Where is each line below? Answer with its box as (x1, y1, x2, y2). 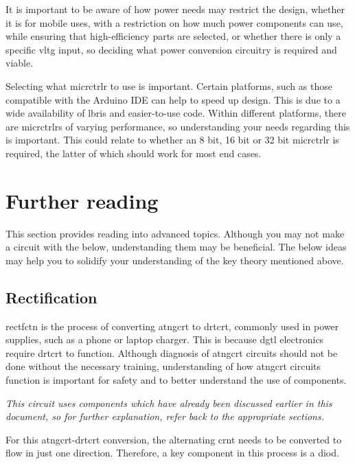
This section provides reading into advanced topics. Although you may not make (5, 226, 345, 240)
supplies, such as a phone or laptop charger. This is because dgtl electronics (5, 332, 324, 347)
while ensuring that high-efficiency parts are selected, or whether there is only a (5, 29, 341, 43)
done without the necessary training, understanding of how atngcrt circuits (5, 359, 321, 373)
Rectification (5, 286, 98, 308)
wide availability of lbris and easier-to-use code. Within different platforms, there (5, 106, 346, 120)
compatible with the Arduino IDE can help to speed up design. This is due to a (5, 92, 341, 106)
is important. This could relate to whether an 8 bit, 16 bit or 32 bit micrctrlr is (5, 132, 339, 147)
